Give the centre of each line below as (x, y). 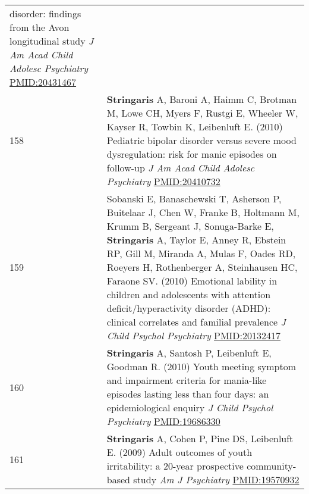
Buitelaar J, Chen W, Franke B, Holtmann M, (203, 212)
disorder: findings (45, 13)
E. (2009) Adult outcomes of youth (179, 452)
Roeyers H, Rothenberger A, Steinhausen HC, (202, 267)
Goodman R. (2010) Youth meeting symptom (201, 366)
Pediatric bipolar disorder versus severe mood (201, 140)
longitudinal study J (52, 41)
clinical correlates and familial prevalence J (196, 322)
